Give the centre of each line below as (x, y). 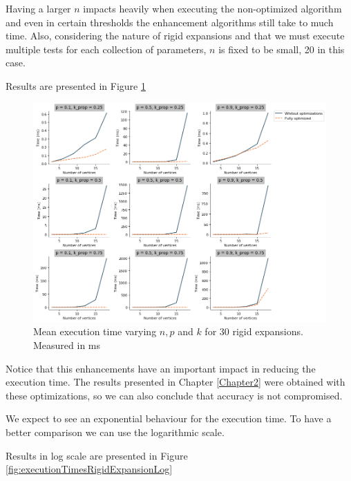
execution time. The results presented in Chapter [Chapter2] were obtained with (175, 382)
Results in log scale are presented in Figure (97, 455)
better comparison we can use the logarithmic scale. (115, 432)
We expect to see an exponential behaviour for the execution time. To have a (169, 418)
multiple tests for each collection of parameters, (106, 49)
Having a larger (38, 8)
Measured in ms (67, 345)
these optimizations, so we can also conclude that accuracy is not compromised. (174, 395)
